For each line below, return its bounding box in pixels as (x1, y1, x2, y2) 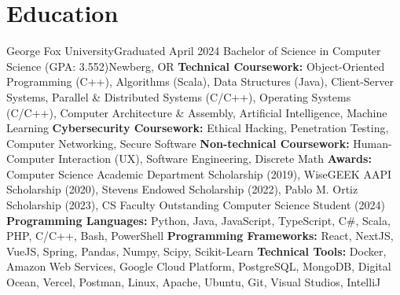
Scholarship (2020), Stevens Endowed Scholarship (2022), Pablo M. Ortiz (6, 181, 358, 197)
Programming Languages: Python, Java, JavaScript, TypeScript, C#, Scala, (6, 212, 391, 228)
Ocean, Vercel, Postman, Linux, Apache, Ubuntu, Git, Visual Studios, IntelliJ (6, 274, 381, 290)
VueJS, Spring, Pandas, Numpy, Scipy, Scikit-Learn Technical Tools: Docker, (6, 242, 387, 259)
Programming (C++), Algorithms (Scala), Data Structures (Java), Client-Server (6, 73, 394, 90)
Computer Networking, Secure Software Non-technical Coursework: (6, 135, 350, 151)
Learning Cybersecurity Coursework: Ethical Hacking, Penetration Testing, (6, 120, 389, 136)
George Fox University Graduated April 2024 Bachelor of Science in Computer (6, 42, 381, 59)
